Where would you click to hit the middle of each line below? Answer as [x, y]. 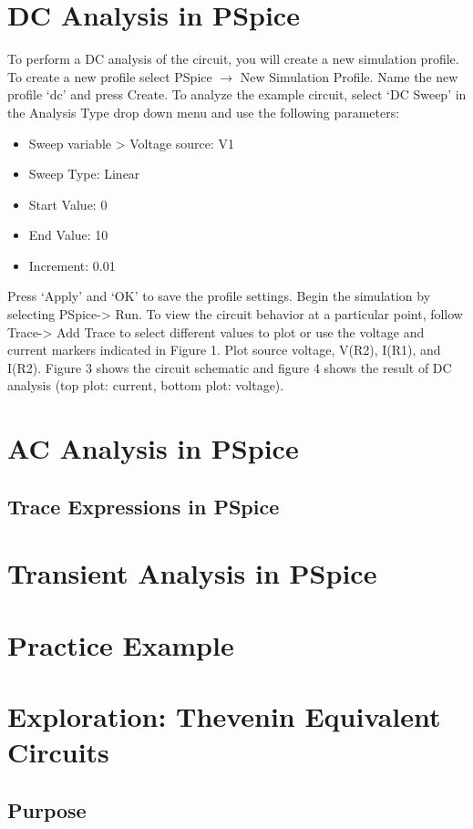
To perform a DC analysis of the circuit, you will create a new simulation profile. [233, 59]
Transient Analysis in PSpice [192, 573]
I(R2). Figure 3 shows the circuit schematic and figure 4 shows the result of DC [230, 367]
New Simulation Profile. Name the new [349, 76]
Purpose [47, 809]
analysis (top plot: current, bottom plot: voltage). [146, 385]
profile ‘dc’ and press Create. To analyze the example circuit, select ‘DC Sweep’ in [237, 94]
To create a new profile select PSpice [110, 76]
